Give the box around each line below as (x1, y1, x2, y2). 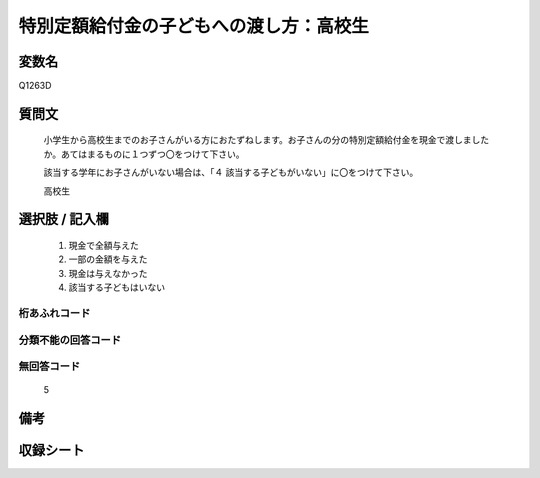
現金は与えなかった (68, 267, 148, 279)
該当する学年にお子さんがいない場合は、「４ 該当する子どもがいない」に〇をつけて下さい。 (43, 166, 419, 179)
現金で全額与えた (68, 240, 139, 252)
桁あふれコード (18, 306, 91, 320)
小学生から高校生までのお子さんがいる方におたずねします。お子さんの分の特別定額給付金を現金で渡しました (43, 134, 490, 146)
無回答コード (18, 360, 81, 374)
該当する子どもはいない (68, 281, 165, 294)
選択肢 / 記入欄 (18, 211, 110, 228)
